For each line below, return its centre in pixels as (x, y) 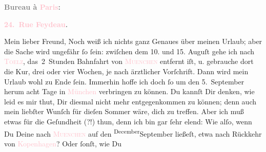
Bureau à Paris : (33, 7)
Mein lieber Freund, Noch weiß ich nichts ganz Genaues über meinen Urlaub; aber (133, 41)
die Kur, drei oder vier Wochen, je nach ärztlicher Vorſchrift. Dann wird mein (126, 71)
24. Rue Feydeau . (36, 24)
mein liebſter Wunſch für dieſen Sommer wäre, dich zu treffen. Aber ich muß (124, 111)
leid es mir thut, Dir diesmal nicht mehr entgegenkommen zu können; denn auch (130, 101)
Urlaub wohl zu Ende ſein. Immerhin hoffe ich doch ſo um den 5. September (124, 81)
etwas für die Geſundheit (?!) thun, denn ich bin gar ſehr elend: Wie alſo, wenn (128, 121)
